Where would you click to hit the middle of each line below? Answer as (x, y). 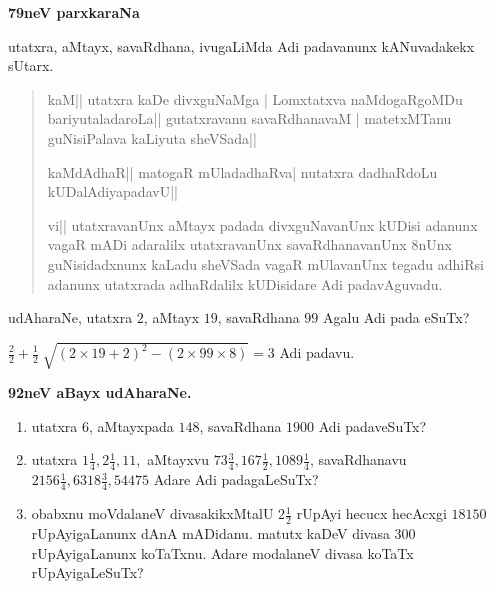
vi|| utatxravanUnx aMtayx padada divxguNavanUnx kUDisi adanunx (262, 224)
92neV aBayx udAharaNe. (100, 392)
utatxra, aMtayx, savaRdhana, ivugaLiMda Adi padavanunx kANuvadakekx (241, 45)
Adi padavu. (317, 352)
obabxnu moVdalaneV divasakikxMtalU (152, 513)
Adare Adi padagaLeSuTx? (236, 479)
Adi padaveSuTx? (372, 425)
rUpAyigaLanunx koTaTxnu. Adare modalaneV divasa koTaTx (222, 552)
